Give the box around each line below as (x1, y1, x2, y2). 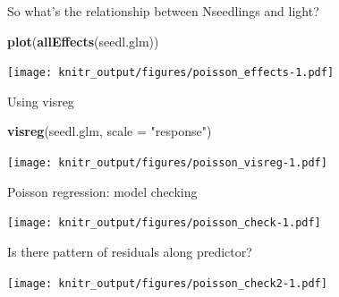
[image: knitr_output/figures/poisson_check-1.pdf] (7, 216, 321, 230)
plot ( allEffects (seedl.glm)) (7, 31, 159, 50)
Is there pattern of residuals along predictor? (7, 242, 252, 260)
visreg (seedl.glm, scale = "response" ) (7, 122, 212, 140)
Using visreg (7, 91, 74, 110)
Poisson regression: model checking (7, 182, 198, 200)
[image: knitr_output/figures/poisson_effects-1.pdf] (7, 66, 335, 80)
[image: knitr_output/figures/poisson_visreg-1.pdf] (7, 157, 327, 170)
